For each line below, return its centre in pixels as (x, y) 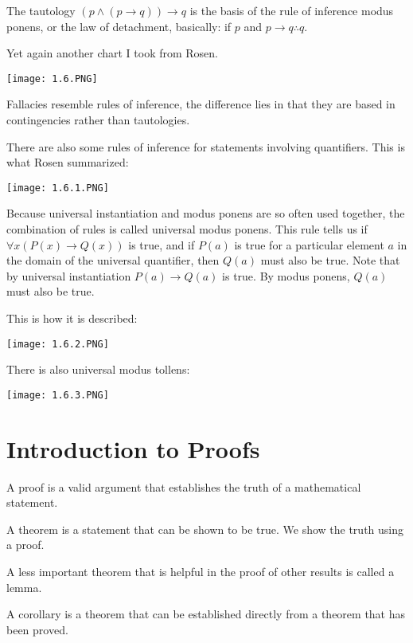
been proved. (37, 629)
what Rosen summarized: (68, 162)
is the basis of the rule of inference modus (292, 10)
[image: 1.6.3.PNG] (58, 395)
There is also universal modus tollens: (98, 369)
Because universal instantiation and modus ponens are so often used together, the (206, 213)
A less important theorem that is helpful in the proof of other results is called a (201, 572)
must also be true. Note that (330, 260)
